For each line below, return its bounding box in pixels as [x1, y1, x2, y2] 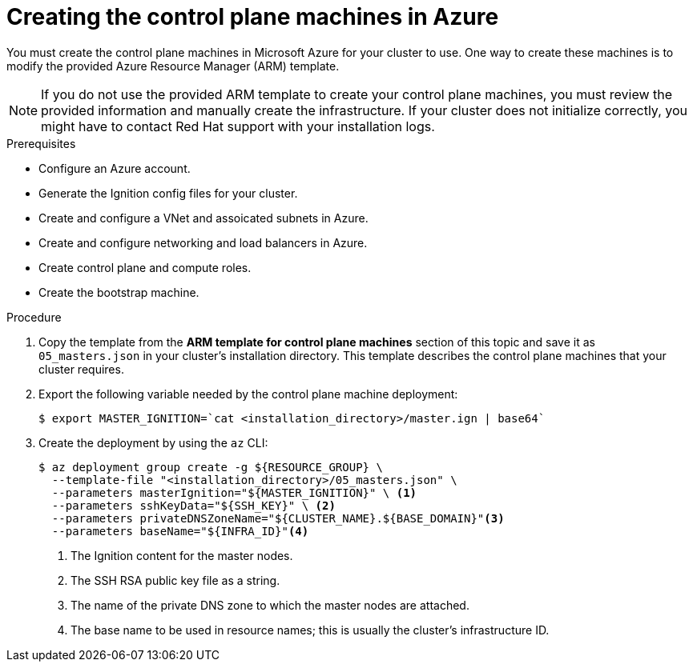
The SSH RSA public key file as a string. [71, 573, 280, 587]
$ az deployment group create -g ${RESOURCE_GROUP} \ [38, 460, 383, 474]
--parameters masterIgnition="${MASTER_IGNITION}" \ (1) [51, 486, 417, 499]
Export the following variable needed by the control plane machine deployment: [38, 386, 458, 401]
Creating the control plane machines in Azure [6, 3, 499, 30]
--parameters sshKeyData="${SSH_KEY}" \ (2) [51, 498, 336, 512]
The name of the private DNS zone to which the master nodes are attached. [71, 598, 469, 612]
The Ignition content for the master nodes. [71, 548, 293, 562]
